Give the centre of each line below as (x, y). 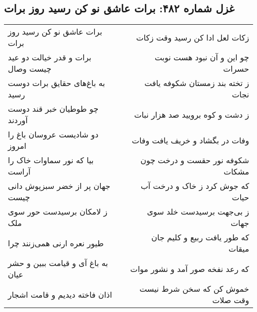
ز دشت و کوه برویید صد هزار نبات (192, 114)
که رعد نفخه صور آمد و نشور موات (190, 268)
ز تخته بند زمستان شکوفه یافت (197, 83)
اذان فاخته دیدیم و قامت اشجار (60, 294)
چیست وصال (30, 69)
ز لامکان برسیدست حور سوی (58, 212)
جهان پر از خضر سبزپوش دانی (59, 186)
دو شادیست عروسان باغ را (53, 134)
